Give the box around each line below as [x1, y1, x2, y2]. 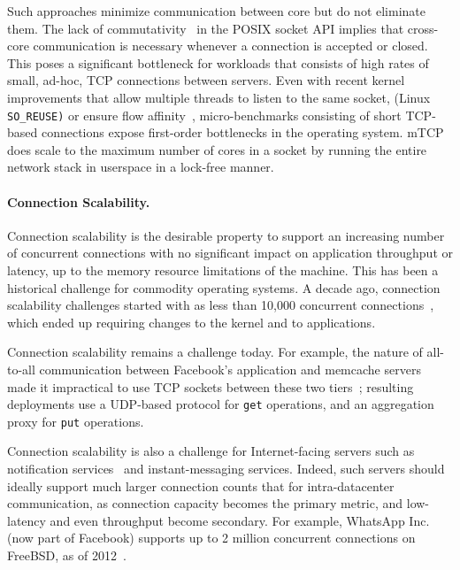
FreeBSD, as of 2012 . [7, 546, 126, 565]
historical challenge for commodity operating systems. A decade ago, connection [7, 278, 441, 297]
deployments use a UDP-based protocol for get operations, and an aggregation [7, 395, 434, 413]
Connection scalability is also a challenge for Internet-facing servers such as [7, 442, 415, 460]
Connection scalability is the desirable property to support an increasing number [7, 226, 445, 244]
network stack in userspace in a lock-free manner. [7, 158, 274, 176]
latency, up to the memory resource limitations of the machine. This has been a [7, 260, 439, 279]
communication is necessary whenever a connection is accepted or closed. [33, 36, 428, 55]
